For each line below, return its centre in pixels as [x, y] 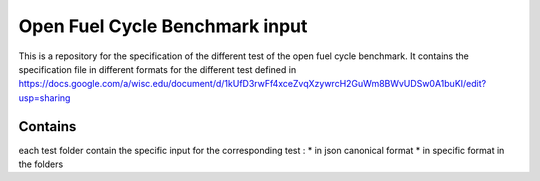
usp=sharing [44, 97]
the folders [41, 164]
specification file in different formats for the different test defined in [157, 69]
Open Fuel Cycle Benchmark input [163, 26]
